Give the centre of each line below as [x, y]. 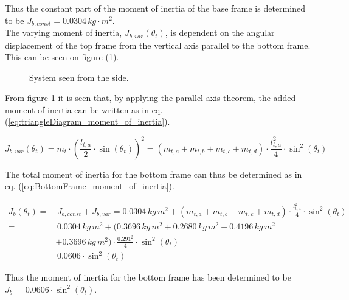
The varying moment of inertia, [64, 33]
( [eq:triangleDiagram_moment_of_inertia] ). [88, 121]
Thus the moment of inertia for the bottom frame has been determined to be [148, 277]
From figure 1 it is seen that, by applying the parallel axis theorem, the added [150, 98]
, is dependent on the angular [220, 33]
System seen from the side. [79, 77]
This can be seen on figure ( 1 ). [62, 57]
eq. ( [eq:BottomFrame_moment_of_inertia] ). [90, 186]
